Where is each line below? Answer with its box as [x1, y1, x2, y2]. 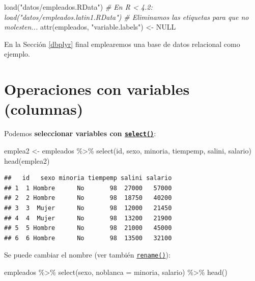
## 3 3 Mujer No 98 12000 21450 [4, 204, 172, 212]
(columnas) [4, 98, 83, 119]
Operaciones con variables [4, 79, 190, 99]
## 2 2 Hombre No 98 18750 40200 [4, 194, 172, 202]
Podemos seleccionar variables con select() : [4, 128, 156, 139]
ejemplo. [4, 48, 30, 59]
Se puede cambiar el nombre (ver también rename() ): [4, 249, 171, 260]
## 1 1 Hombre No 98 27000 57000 [4, 184, 172, 192]
